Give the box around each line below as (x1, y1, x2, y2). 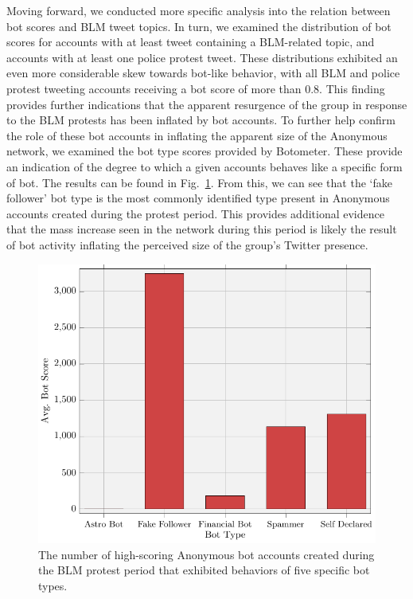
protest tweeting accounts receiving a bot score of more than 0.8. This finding (6, 80, 385, 96)
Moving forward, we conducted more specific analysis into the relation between (6, 2, 391, 18)
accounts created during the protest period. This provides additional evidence (6, 205, 384, 221)
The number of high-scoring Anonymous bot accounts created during (38, 546, 375, 562)
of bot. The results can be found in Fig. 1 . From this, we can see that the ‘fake (6, 174, 392, 190)
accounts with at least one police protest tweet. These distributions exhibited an (6, 49, 398, 65)
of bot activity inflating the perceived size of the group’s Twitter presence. (6, 236, 368, 253)
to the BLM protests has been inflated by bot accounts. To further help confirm (6, 112, 395, 128)
